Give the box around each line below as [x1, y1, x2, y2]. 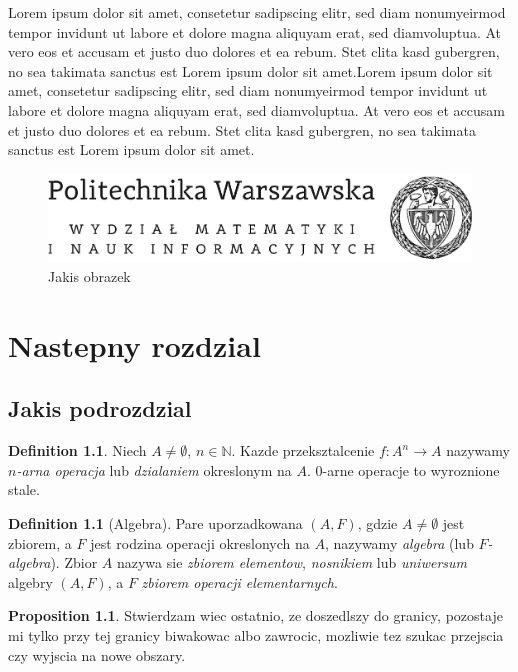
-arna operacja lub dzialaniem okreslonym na [16, 459, 292, 480]
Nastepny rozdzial [8, 324, 261, 365]
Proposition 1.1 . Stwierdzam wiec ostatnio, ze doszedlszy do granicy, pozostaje [8, 605, 503, 626]
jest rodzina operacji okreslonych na [90, 532, 310, 553]
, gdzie [357, 512, 398, 533]
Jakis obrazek [48, 266, 131, 287]
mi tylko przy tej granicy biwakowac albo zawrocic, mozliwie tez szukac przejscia [8, 624, 504, 645]
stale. [8, 479, 40, 500]
